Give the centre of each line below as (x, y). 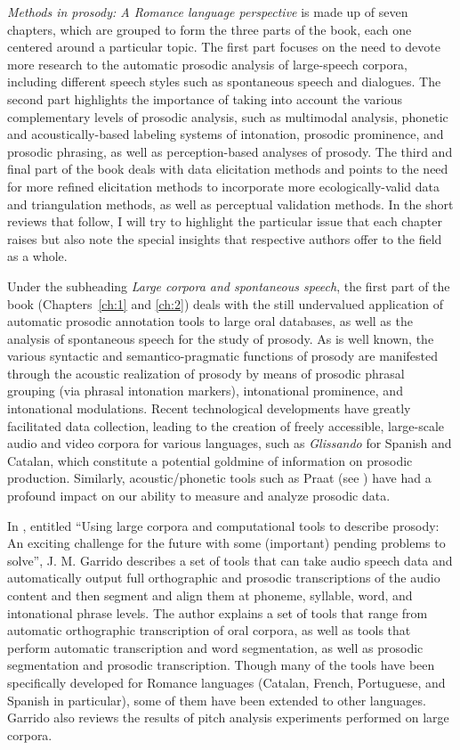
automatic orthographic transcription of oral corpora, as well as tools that (209, 630)
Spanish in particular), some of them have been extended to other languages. (217, 700)
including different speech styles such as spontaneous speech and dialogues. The (224, 82)
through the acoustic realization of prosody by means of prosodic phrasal (206, 373)
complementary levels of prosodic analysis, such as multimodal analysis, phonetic (228, 116)
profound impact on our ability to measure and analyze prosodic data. (199, 496)
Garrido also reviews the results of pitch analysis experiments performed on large (228, 717)
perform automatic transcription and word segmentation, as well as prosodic (215, 647)
